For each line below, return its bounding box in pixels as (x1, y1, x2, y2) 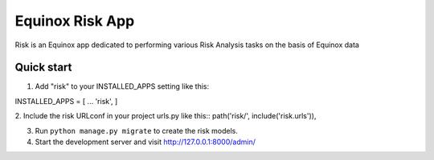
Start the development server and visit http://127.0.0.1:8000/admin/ (35, 137, 256, 147)
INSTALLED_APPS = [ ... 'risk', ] (14, 96, 118, 106)
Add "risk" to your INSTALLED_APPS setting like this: (35, 82, 210, 91)
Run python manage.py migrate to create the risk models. (35, 126, 239, 135)
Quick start (14, 61, 72, 74)
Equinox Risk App (14, 12, 135, 30)
